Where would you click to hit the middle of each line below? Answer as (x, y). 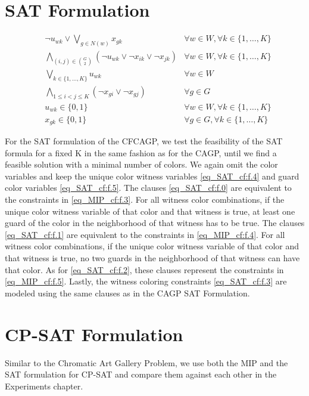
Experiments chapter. (44, 386)
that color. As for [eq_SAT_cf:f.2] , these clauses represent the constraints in (144, 269)
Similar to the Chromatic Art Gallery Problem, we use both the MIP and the (146, 362)
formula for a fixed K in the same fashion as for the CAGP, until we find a (141, 152)
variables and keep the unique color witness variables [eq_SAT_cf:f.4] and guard (152, 176)
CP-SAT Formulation (94, 334)
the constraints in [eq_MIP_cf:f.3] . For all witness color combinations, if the (145, 199)
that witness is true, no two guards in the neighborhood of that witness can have (152, 258)
